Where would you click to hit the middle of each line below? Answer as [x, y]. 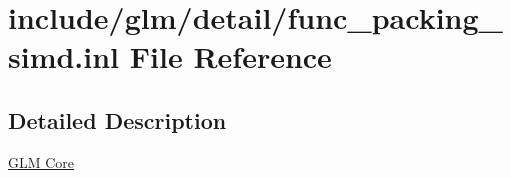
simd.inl [64, 56]
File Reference [230, 56]
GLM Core [41, 161]
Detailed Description [117, 119]
